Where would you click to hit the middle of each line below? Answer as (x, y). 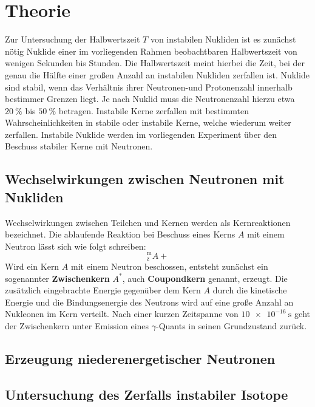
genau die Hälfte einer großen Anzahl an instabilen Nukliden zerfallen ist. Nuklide (157, 74)
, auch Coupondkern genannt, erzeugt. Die (205, 278)
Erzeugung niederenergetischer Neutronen (140, 358)
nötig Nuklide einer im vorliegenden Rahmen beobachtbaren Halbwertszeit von (151, 51)
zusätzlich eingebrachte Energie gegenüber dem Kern (103, 290)
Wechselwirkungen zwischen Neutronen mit (145, 179)
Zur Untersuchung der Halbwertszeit (73, 39)
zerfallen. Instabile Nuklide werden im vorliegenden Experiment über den (141, 134)
